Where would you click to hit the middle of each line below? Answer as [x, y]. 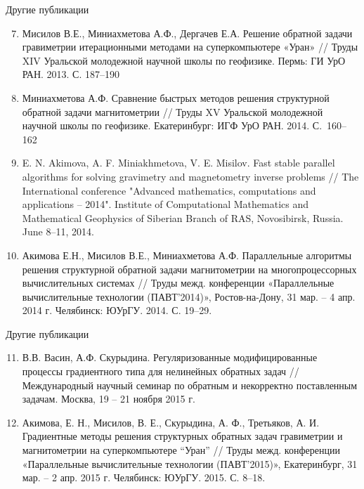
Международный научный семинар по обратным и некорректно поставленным [190, 385]
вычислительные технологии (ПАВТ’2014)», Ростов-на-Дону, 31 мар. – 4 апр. [189, 296]
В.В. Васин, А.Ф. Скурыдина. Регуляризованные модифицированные [170, 357]
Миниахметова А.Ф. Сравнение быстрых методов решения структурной [176, 97]
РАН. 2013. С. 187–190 [71, 74]
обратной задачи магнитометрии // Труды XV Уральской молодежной [173, 111]
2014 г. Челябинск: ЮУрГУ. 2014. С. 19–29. [117, 310]
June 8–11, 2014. [58, 232]
